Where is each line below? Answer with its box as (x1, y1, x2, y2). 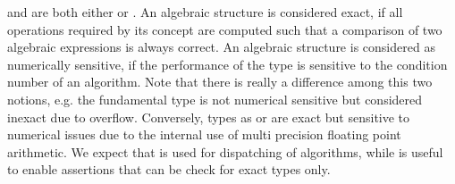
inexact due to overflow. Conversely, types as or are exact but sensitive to (7, 107, 410, 126)
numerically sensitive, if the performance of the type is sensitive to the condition (7, 54, 448, 73)
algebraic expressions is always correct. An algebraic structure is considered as (7, 38, 435, 56)
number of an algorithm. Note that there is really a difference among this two (7, 72, 433, 91)
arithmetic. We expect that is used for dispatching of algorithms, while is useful (7, 142, 443, 161)
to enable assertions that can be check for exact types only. (7, 160, 331, 179)
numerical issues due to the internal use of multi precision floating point (7, 125, 401, 144)
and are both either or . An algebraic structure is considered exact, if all (7, 3, 403, 21)
